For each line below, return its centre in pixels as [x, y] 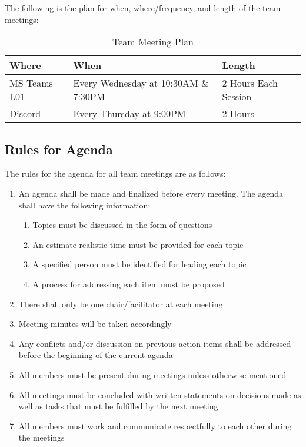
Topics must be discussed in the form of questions [122, 225]
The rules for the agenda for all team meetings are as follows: [115, 173]
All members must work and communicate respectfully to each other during [155, 426]
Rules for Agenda [59, 149]
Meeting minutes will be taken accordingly [95, 324]
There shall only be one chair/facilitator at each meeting [121, 304]
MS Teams [31, 83]
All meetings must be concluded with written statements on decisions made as [160, 394]
